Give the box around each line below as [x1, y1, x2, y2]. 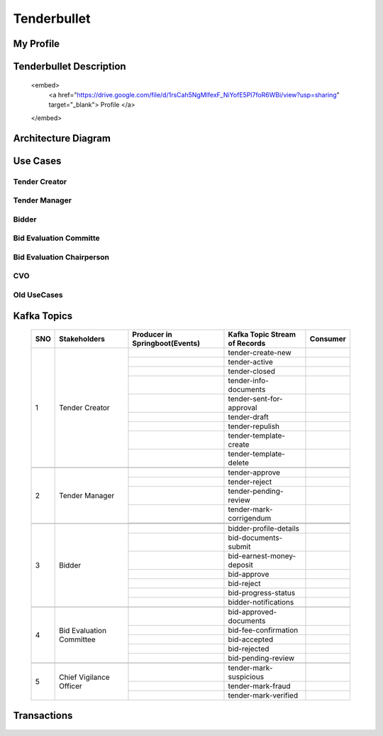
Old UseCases [13, 290, 63, 300]
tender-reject [228, 477, 272, 487]
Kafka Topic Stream [228, 330, 296, 340]
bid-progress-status [228, 588, 296, 598]
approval [228, 403, 257, 413]
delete [228, 458, 250, 468]
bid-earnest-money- [228, 551, 296, 561]
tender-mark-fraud [228, 681, 291, 691]
